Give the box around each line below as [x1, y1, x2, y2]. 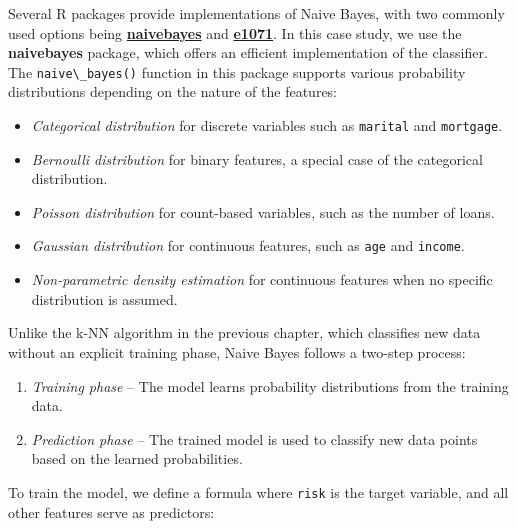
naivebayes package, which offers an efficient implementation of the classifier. [8, 42, 488, 63]
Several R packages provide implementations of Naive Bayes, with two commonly [8, 3, 505, 23]
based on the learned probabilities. [31, 448, 243, 469]
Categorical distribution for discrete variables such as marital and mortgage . [31, 115, 503, 136]
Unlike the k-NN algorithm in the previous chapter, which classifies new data [8, 322, 481, 343]
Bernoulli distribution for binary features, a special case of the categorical [31, 148, 483, 169]
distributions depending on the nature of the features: [8, 81, 338, 102]
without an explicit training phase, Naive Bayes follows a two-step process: [8, 341, 466, 362]
